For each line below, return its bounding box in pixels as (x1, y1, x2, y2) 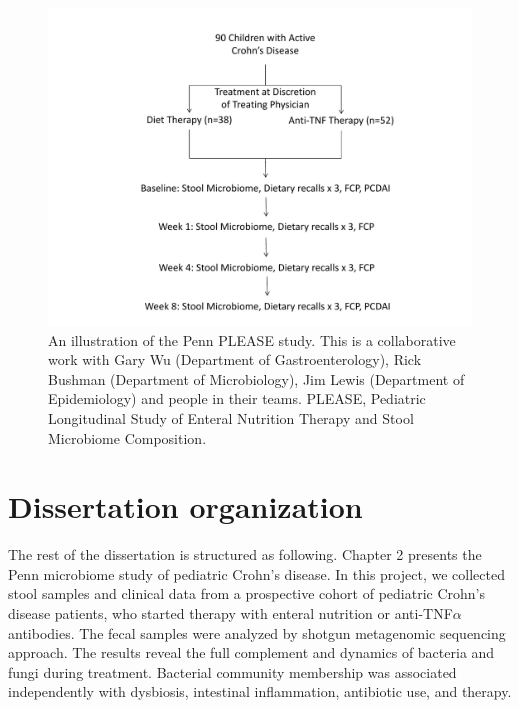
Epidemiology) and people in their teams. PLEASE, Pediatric (48, 388, 426, 409)
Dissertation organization (8, 486, 363, 527)
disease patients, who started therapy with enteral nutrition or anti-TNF (8, 603, 453, 624)
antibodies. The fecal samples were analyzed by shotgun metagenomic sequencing (8, 622, 506, 643)
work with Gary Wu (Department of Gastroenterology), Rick (48, 349, 422, 370)
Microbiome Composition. (48, 427, 207, 448)
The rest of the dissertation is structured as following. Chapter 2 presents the (8, 544, 482, 565)
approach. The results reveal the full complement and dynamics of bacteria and (8, 642, 495, 663)
